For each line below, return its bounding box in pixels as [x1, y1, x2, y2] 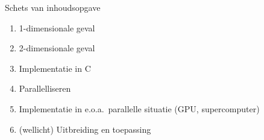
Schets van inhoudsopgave [5, 1, 101, 13]
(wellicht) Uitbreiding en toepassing [19, 122, 151, 135]
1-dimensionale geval [19, 21, 95, 34]
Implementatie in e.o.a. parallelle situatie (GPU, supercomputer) [19, 102, 260, 115]
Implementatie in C [19, 62, 91, 74]
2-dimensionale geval [19, 42, 95, 54]
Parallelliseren [19, 82, 71, 95]
